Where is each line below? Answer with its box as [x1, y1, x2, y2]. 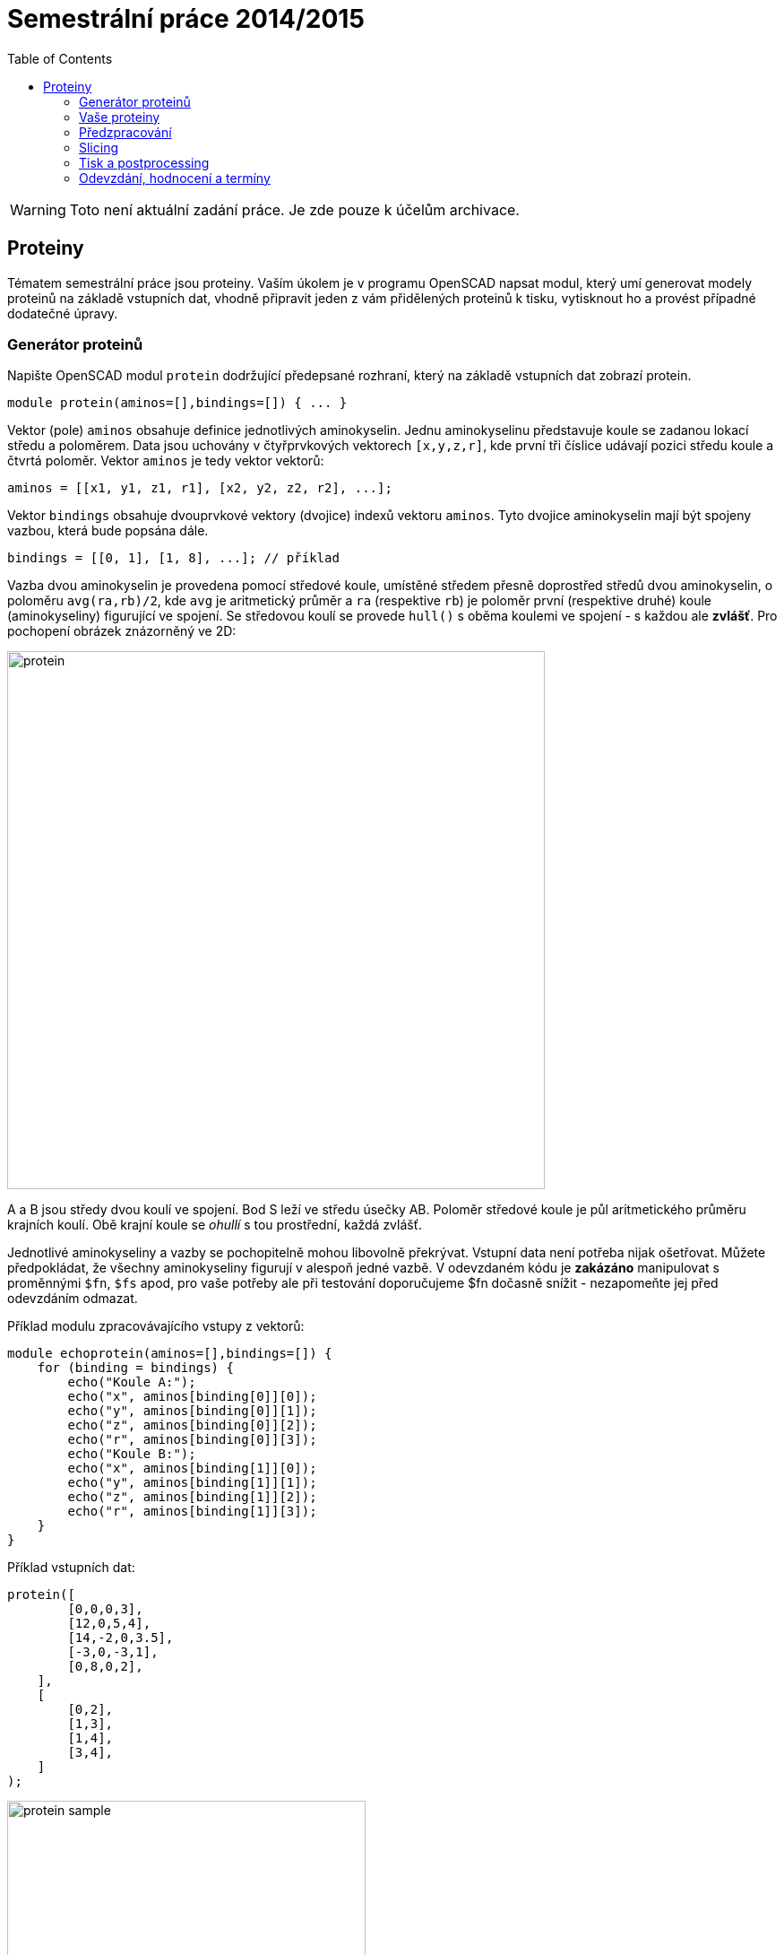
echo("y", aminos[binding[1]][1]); [67, 1475, 317, 1490]
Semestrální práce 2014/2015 [7, 4, 365, 34]
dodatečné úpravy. [7, 305, 118, 321]
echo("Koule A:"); [67, 1375, 196, 1390]
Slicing [79, 139, 119, 155]
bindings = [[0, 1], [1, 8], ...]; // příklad [7, 551, 340, 566]
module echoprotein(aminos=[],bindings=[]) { [7, 1346, 332, 1361]
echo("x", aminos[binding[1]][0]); [67, 1461, 317, 1476]
